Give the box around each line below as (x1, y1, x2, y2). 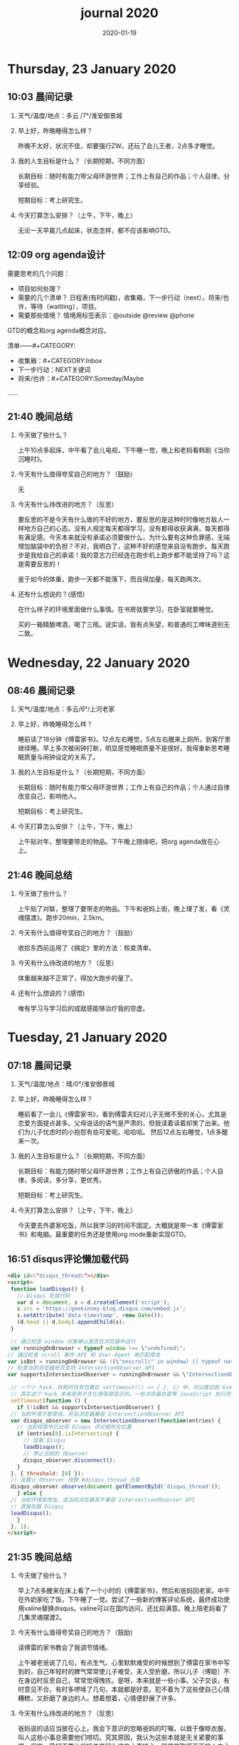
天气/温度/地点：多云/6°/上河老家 (17, 705, 115, 713)
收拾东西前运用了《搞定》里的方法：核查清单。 (17, 944, 155, 952)
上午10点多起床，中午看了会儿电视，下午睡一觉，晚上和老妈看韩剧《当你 (17, 446, 230, 455)
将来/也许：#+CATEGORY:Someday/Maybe (17, 374, 144, 382)
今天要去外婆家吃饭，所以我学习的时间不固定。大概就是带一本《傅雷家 (17, 1221, 224, 1230)
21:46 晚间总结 (7, 869, 73, 881)
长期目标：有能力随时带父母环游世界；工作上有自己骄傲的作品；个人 (17, 1167, 218, 1176)
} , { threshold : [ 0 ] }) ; (10, 1470, 84, 1477)
